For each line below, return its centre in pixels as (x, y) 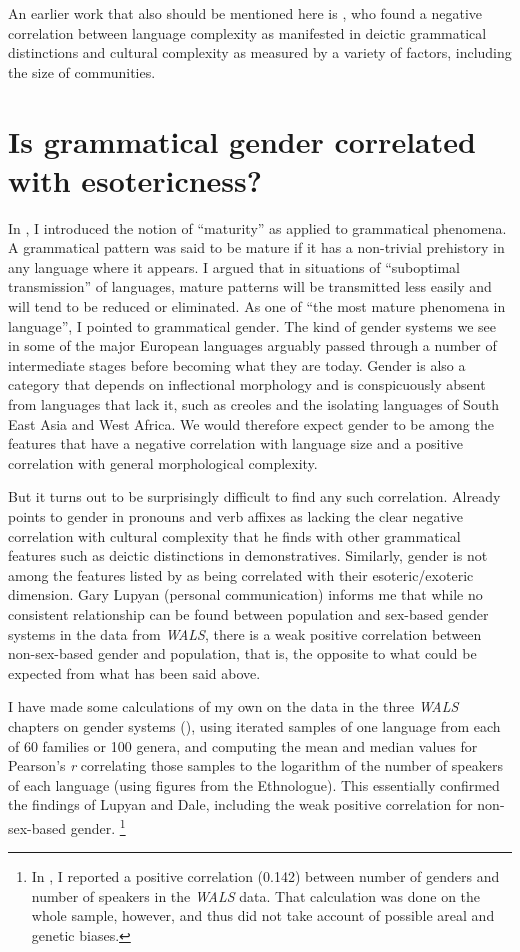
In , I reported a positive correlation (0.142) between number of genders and (265, 876)
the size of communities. (82, 71)
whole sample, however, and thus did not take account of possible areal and (263, 915)
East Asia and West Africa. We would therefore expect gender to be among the (251, 423)
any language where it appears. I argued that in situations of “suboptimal (234, 266)
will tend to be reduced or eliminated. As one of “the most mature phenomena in (257, 306)
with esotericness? (135, 179)
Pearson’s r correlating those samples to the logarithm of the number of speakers (255, 765)
